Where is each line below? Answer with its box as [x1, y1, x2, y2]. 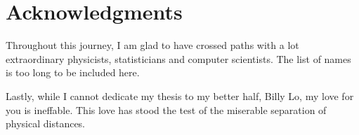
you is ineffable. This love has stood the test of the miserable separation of [6, 102, 327, 117]
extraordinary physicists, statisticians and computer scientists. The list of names [6, 51, 351, 66]
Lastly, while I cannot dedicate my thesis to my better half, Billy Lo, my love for [6, 88, 354, 103]
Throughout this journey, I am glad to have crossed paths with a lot [6, 38, 299, 52]
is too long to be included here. [6, 65, 140, 80]
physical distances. [6, 116, 86, 131]
